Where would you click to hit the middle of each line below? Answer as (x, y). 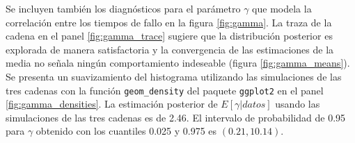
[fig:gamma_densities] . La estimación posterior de (112, 104)
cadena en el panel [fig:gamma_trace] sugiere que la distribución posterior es (169, 36)
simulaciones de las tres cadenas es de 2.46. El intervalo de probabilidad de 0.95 (176, 117)
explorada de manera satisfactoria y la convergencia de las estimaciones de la (170, 49)
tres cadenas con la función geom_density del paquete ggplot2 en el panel (165, 90)
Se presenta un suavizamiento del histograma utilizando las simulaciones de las (174, 76)
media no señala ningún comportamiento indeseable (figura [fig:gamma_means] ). (178, 63)
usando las (298, 104)
